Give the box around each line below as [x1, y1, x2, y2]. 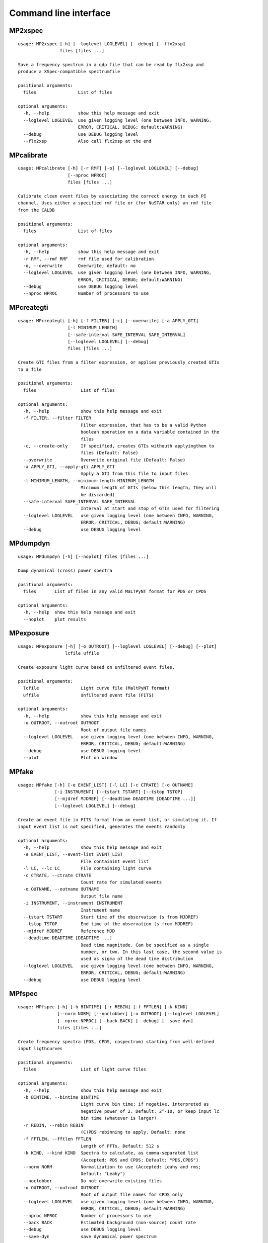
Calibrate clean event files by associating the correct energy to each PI [18, 193, 206, 199]
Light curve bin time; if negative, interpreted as [80, 1101, 209, 1107]
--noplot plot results [23, 617, 86, 622]
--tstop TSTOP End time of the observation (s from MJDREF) [23, 921, 194, 927]
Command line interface [9, 7, 111, 18]
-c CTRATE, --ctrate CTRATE [23, 873, 92, 878]
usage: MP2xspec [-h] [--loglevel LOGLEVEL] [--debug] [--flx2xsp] [18, 41, 186, 47]
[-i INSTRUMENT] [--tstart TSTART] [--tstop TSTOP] [55, 789, 183, 795]
